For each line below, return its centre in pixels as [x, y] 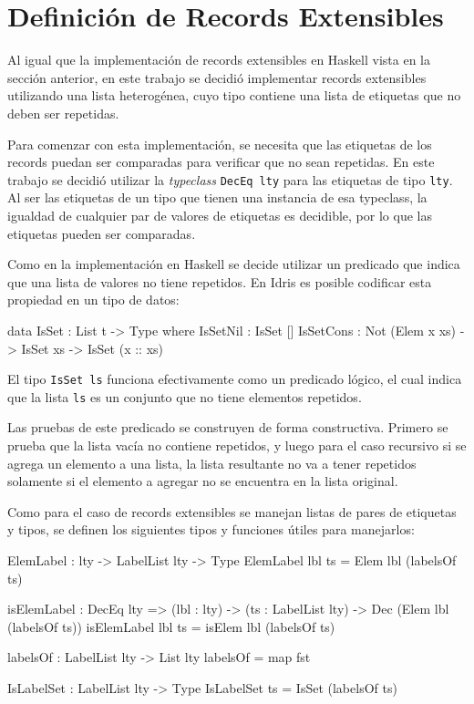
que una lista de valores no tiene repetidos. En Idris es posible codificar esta [220, 281]
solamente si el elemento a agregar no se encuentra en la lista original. [203, 481]
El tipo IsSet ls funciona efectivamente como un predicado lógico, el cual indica [235, 379]
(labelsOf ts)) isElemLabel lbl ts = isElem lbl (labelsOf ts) [171, 626]
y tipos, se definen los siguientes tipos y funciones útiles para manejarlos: [211, 529]
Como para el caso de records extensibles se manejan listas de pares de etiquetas [232, 511]
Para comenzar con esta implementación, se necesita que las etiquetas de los [220, 144]
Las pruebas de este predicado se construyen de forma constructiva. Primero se [228, 427]
